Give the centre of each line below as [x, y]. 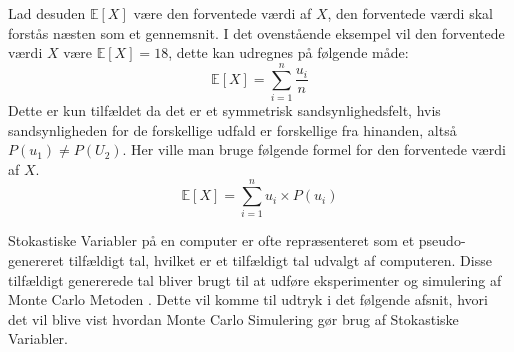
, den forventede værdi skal [410, 13]
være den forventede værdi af [222, 13]
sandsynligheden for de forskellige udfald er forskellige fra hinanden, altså [232, 129]
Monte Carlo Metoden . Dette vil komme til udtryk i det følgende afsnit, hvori [248, 299]
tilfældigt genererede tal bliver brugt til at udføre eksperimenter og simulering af [255, 279]
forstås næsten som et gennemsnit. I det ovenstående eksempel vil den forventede [256, 32]
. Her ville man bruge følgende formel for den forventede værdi [314, 149]
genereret [36, 260]
